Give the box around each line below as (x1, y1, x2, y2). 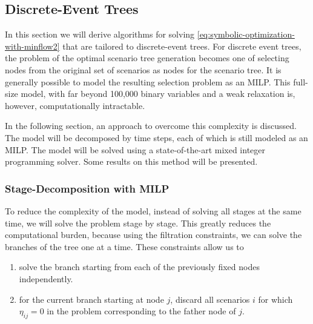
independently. (19, 272, 73, 285)
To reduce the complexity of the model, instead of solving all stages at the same (5, 204, 301, 217)
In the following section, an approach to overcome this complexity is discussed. (5, 119, 297, 132)
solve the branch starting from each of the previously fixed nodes (19, 260, 260, 273)
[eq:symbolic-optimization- (197, 28, 295, 41)
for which (258, 293, 293, 305)
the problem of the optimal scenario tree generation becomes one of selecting (5, 51, 289, 64)
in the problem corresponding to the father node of (47, 305, 236, 317)
